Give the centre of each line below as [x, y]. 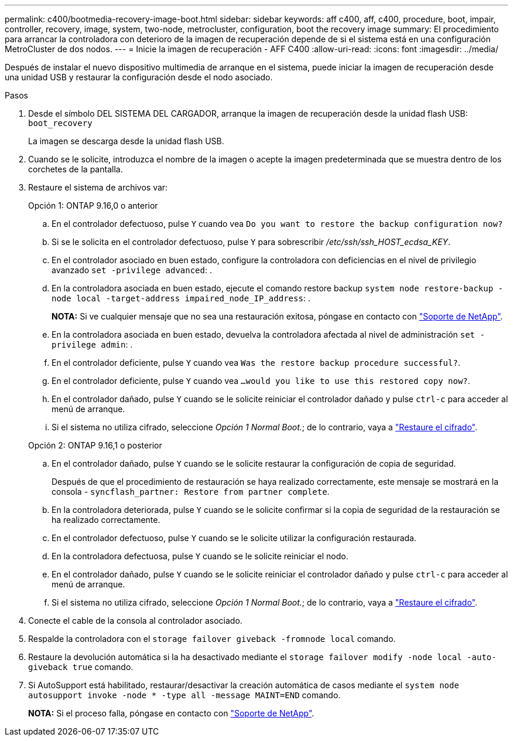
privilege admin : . [92, 344]
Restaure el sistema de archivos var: [98, 187]
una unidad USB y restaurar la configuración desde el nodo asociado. [139, 77]
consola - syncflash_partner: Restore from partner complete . [191, 492]
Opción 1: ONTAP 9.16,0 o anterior [93, 205]
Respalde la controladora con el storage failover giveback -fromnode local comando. [212, 639]
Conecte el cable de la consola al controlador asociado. [135, 621]
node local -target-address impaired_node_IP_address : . [181, 298]
